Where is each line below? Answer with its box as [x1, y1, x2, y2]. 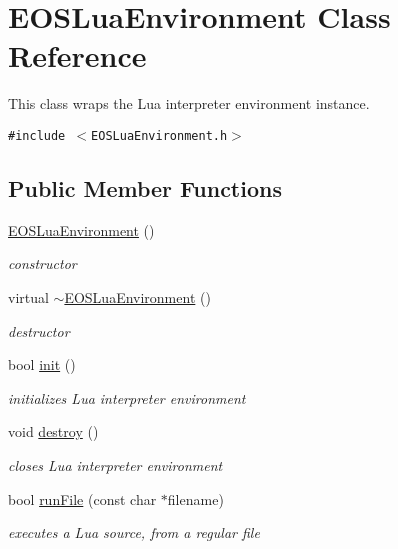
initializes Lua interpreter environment [8, 387, 246, 408]
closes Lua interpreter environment [8, 454, 223, 475]
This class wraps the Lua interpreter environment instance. [8, 93, 370, 114]
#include [8, 128, 66, 143]
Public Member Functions [8, 172, 282, 203]
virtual [8, 286, 49, 307]
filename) [167, 488, 224, 509]
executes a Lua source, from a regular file [8, 522, 260, 543]
